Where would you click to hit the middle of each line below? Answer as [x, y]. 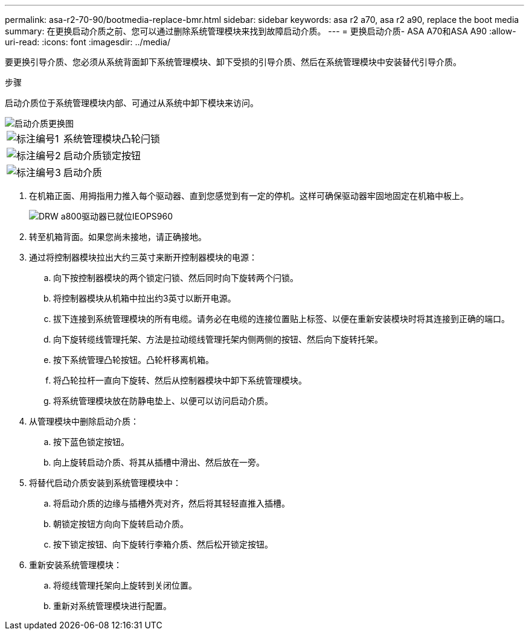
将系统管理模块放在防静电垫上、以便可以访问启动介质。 [163, 401]
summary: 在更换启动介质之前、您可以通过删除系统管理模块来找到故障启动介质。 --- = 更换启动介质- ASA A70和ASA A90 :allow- [261, 31]
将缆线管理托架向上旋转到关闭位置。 [125, 585]
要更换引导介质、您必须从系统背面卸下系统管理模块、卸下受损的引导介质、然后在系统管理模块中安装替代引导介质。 [233, 62]
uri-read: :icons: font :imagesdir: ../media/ [88, 42]
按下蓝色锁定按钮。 [91, 442]
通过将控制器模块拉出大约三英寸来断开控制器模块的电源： [143, 257]
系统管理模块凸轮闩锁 [111, 139]
